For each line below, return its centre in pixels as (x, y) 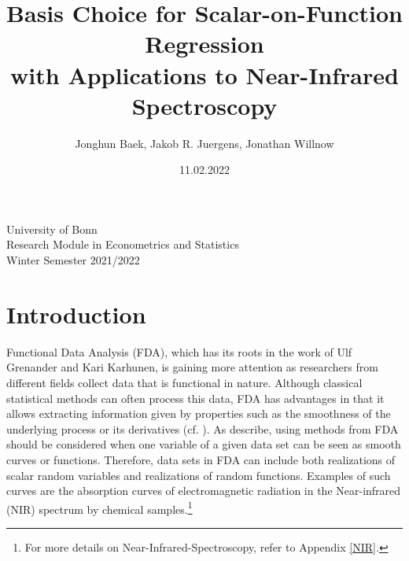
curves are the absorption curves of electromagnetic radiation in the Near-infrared (204, 491)
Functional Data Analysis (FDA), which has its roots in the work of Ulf (179, 351)
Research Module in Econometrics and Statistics (123, 244)
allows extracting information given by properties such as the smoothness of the (199, 413)
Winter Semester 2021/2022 (73, 260)
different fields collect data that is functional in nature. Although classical (184, 382)
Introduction (76, 314)
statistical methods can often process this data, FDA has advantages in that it (195, 398)
